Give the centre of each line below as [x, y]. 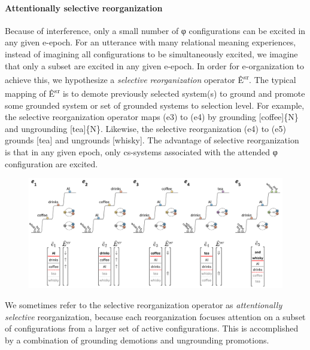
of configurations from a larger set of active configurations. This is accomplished [152, 328]
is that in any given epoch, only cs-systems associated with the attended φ [141, 152]
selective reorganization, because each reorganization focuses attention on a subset [155, 316]
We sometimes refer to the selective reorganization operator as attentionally [144, 305]
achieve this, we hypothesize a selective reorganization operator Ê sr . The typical [151, 79]
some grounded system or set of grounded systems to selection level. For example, [155, 105]
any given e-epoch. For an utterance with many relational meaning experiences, [151, 42]
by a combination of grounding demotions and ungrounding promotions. [137, 340]
